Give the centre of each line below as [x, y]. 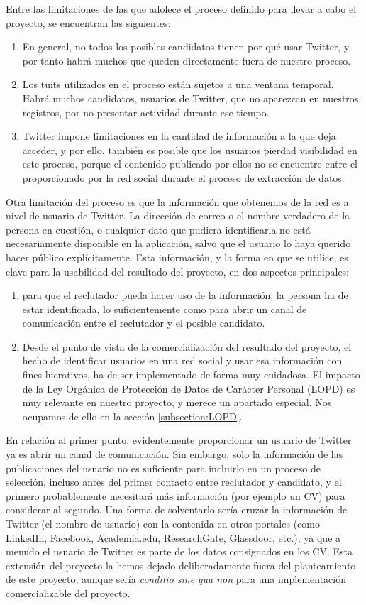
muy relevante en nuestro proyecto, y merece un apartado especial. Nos [177, 402]
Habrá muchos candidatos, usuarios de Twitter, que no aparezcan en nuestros [190, 98]
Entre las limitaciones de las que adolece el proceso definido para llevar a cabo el [181, 9]
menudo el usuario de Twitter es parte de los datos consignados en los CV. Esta [179, 551]
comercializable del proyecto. [68, 593]
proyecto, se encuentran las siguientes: [88, 22]
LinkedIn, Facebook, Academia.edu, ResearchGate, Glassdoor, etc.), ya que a [173, 537]
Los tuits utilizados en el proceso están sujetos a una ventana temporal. [178, 84]
